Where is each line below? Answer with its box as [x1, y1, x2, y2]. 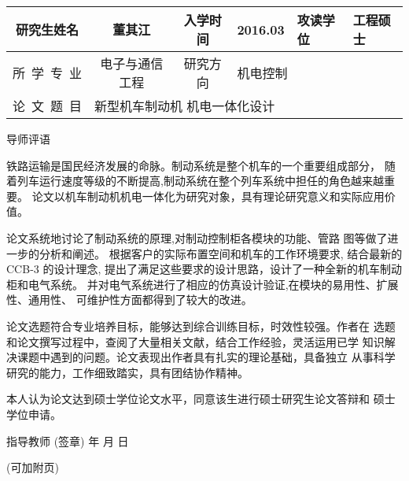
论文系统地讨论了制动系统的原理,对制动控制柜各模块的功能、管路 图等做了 [6, 229, 388, 246]
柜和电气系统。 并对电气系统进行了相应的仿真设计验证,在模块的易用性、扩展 [6, 276, 399, 292]
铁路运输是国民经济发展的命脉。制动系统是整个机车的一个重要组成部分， [6, 157, 381, 173]
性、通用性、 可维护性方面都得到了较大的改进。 [6, 291, 252, 308]
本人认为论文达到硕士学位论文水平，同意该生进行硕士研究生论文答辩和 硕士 [6, 390, 396, 407]
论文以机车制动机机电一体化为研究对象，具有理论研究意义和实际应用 [31, 187, 385, 204]
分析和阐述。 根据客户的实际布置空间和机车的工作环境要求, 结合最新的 [39, 245, 403, 261]
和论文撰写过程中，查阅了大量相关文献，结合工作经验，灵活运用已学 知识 [6, 333, 385, 350]
